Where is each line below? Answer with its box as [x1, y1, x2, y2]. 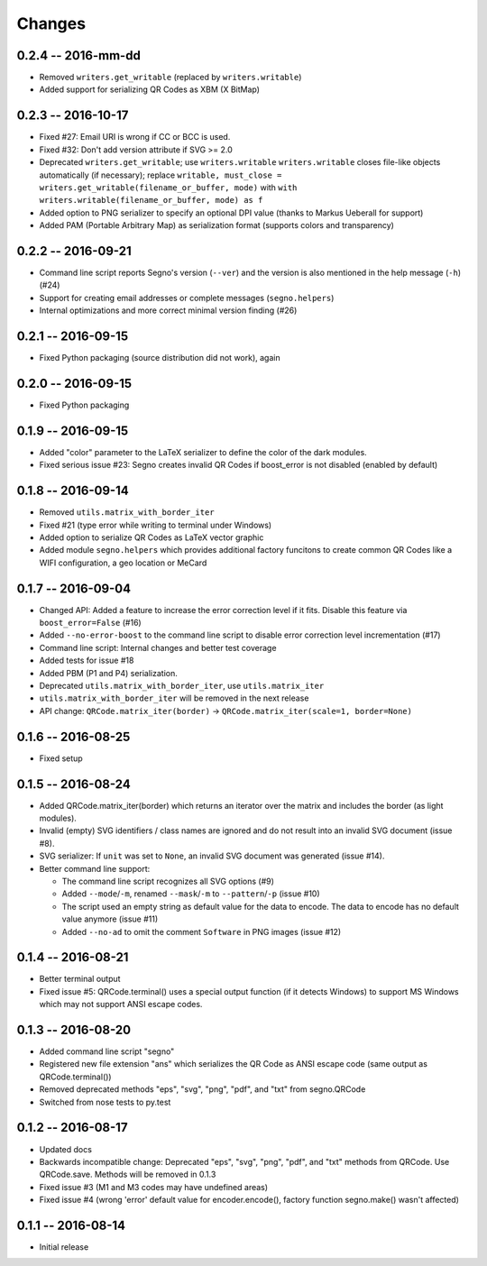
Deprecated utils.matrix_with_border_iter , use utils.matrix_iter [39, 681, 325, 691]
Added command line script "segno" [39, 1046, 175, 1057]
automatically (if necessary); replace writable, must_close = [39, 170, 282, 180]
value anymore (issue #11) [61, 913, 159, 924]
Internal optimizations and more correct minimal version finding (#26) [39, 305, 298, 316]
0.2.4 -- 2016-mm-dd [16, 48, 142, 63]
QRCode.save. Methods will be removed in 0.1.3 [39, 1169, 216, 1180]
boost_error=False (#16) [39, 618, 142, 628]
